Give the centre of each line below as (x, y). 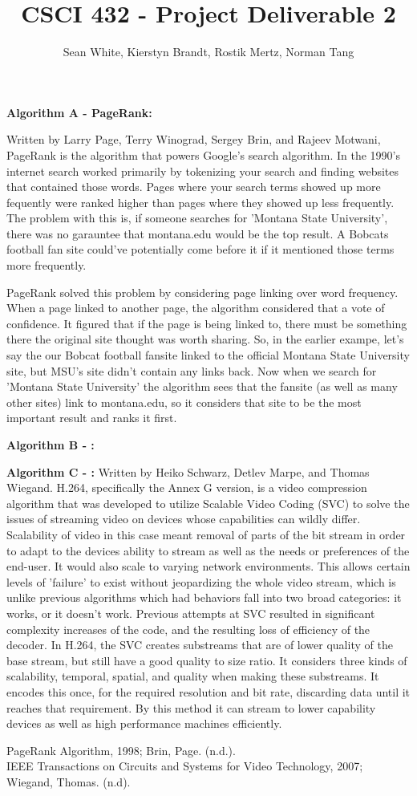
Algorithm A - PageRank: (79, 112)
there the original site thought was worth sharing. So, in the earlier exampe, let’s (205, 339)
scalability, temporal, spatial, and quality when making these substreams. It (193, 676)
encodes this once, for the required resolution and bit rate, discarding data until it (208, 691)
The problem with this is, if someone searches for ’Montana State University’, (197, 218)
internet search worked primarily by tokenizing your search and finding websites (203, 171)
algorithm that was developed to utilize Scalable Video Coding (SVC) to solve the (208, 503)
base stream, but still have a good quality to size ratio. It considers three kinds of (207, 660)
